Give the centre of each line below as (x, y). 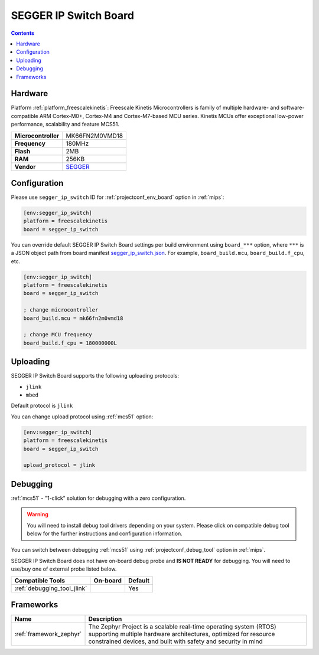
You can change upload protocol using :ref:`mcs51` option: (82, 417)
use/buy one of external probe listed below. (64, 569)
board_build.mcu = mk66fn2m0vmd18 (73, 318)
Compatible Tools (40, 580)
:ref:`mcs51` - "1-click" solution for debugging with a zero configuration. (98, 498)
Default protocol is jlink (42, 406)
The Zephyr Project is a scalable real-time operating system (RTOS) (183, 627)
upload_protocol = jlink (59, 465)
